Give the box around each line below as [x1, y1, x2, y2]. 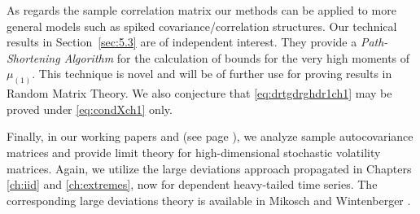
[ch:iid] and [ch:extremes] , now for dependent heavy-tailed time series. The [7, 176, 378, 193]
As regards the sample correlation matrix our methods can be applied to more [7, 2, 396, 18]
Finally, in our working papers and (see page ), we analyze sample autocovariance [7, 128, 413, 145]
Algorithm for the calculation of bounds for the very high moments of [63, 49, 410, 66]
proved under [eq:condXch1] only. [7, 100, 173, 117]
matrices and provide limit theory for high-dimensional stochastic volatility [7, 144, 381, 161]
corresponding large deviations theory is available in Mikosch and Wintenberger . [7, 191, 411, 208]
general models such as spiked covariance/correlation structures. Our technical [7, 17, 397, 34]
